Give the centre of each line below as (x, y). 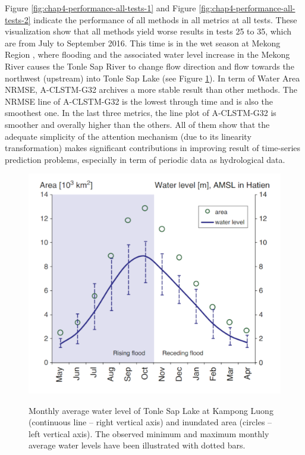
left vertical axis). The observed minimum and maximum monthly (149, 433)
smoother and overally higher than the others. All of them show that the (137, 124)
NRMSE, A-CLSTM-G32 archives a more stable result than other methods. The (151, 90)
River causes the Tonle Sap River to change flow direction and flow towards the (150, 66)
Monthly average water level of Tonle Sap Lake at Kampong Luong (151, 410)
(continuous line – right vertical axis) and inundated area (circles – (150, 422)
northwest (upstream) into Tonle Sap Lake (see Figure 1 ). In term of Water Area (152, 78)
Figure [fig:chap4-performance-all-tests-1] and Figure (100, 8)
